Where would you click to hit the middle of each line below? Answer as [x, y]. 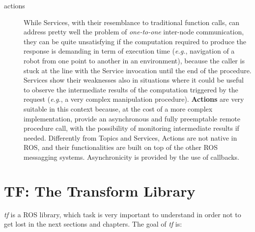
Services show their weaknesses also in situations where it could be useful [134, 80]
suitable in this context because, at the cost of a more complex [118, 108]
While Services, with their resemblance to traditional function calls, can [132, 22]
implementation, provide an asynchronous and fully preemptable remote [132, 118]
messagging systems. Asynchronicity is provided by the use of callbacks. [132, 157]
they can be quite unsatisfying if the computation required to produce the [135, 41]
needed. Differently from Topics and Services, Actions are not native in [130, 137]
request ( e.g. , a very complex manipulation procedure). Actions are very [134, 99]
